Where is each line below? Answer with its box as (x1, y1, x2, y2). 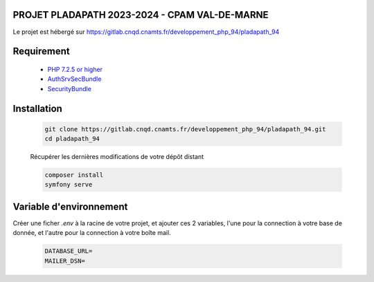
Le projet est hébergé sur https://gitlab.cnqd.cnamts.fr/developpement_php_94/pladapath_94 (12, 28, 280, 36)
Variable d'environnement (12, 200, 128, 212)
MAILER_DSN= (44, 256, 86, 265)
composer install (44, 171, 104, 179)
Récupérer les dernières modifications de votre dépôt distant (30, 153, 204, 161)
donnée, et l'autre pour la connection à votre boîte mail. (12, 229, 171, 237)
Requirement (12, 46, 71, 57)
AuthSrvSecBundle (47, 75, 102, 83)
